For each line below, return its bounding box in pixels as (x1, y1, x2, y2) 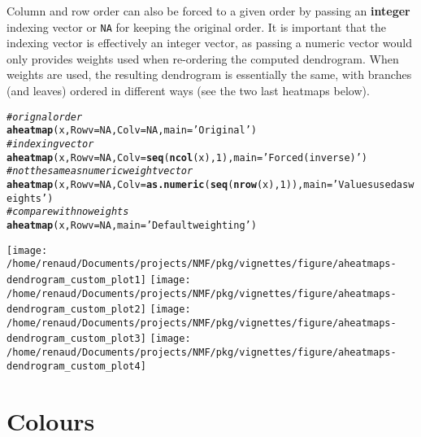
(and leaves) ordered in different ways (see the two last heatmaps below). (7, 82, 370, 99)
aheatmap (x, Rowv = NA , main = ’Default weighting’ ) (7, 219, 257, 231)
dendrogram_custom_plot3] (7, 333, 146, 345)
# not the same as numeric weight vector (7, 165, 193, 177)
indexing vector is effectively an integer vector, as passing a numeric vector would (7, 34, 412, 51)
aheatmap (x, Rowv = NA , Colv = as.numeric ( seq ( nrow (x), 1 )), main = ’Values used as (7, 178, 409, 190)
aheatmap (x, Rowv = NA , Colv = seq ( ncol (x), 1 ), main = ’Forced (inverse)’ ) (7, 151, 368, 164)
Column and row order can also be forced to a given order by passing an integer (7, 2, 410, 19)
